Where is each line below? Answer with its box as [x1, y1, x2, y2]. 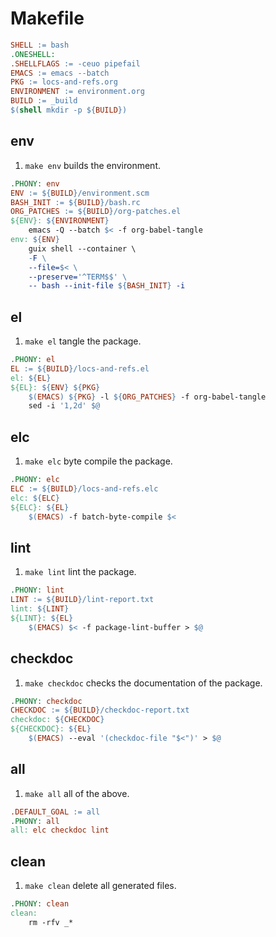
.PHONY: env [10, 178, 60, 189]
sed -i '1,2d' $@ [28, 401, 101, 411]
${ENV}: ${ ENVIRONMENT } [10, 216, 110, 226]
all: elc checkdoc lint [10, 825, 110, 836]
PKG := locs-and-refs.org [10, 77, 118, 87]
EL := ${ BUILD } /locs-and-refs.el [10, 363, 150, 374]
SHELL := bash [10, 40, 70, 50]
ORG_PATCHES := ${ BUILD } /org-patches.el [10, 207, 182, 217]
